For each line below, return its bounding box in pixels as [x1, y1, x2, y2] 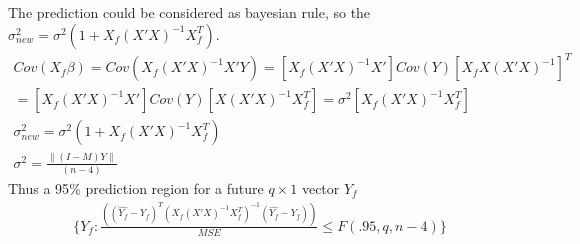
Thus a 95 [8, 177, 70, 198]
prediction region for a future [85, 177, 264, 198]
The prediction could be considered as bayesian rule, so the [8, 2, 371, 22]
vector [301, 177, 340, 198]
